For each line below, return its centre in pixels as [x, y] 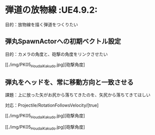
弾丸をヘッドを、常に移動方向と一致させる [69, 82]
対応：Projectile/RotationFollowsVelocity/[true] [52, 105]
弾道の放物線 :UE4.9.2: [51, 10]
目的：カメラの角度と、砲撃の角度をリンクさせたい [56, 54]
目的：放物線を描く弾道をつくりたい [42, 24]
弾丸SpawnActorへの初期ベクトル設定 [63, 41]
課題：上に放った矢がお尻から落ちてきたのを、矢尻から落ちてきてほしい [78, 95]
